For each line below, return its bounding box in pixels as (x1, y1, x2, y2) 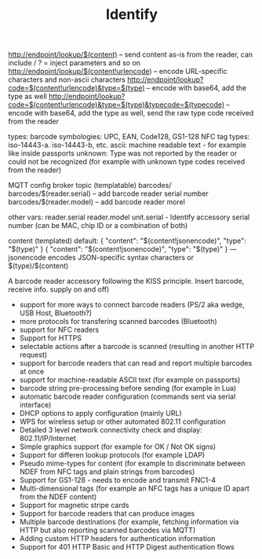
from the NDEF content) (19, 492, 97, 502)
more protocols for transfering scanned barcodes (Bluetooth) (19, 317, 217, 326)
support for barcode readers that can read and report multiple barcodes (19, 359, 253, 368)
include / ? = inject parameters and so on (8, 58, 141, 68)
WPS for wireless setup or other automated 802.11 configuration (19, 417, 226, 426)
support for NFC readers (19, 325, 100, 335)
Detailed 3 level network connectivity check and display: (19, 425, 202, 435)
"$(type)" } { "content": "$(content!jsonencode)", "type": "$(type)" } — (8, 245, 237, 254)
